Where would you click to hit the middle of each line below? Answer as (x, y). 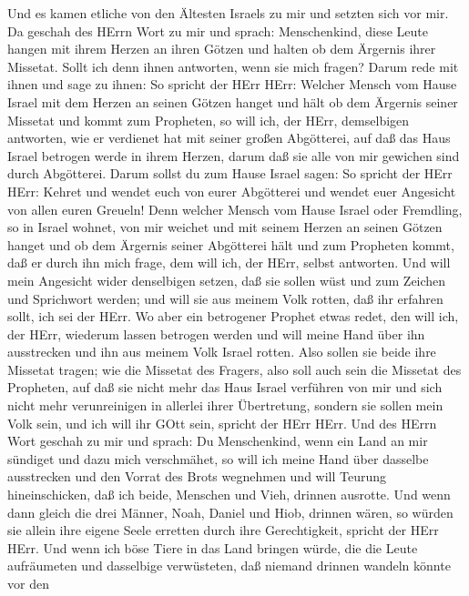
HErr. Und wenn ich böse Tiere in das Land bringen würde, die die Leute (213, 547)
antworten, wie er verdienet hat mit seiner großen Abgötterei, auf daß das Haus (229, 138)
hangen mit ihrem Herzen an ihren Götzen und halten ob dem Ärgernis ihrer (222, 49)
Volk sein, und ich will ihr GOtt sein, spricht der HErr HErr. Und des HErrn (222, 423)
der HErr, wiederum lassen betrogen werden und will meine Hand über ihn (216, 333)
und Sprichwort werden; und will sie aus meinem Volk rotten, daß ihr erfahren (225, 298)
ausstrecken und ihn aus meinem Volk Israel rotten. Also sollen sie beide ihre (222, 352)
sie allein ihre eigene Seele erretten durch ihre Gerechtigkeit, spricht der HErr (223, 530)
